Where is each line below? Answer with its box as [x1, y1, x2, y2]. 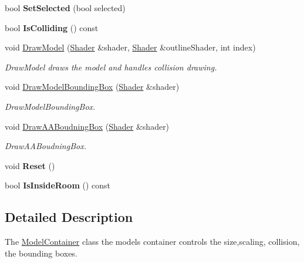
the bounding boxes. [5, 247, 77, 259]
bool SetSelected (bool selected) [5, 2, 126, 14]
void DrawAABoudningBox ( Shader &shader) [5, 120, 170, 132]
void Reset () [5, 159, 55, 171]
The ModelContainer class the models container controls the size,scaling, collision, [5, 235, 300, 248]
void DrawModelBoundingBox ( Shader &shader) [5, 80, 180, 93]
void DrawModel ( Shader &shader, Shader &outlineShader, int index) [5, 41, 256, 53]
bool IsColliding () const [5, 21, 99, 33]
